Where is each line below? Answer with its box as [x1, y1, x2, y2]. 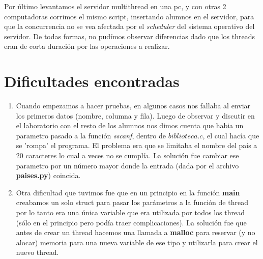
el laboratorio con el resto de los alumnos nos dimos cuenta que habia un [16, 120, 244, 131]
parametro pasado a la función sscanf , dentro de [16, 130, 166, 140]
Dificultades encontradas [4, 71, 180, 92]
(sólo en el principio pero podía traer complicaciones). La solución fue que [16, 217, 247, 227]
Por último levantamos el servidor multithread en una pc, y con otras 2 [4, 1, 226, 11]
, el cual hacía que [202, 130, 259, 140]
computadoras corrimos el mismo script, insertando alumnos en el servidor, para [4, 11, 254, 21]
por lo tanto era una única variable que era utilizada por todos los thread [16, 207, 245, 218]
